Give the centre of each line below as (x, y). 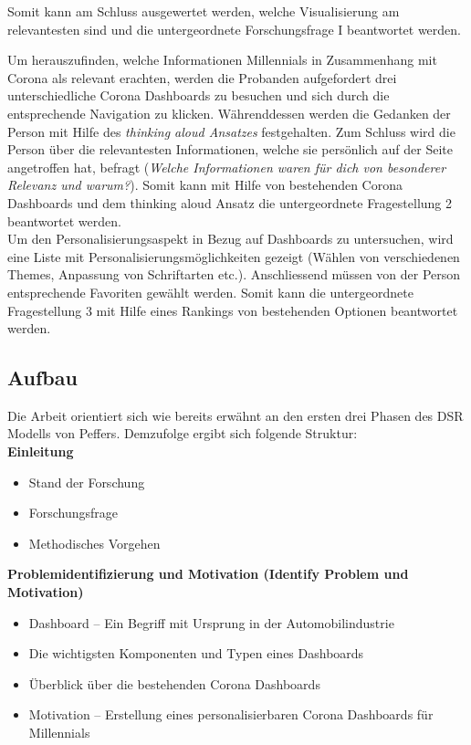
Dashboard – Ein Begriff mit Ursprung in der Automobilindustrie (211, 622)
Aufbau (42, 378)
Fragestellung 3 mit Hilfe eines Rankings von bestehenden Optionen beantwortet (233, 310)
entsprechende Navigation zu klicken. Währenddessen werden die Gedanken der (229, 113)
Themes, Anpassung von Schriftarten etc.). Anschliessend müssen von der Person (234, 274)
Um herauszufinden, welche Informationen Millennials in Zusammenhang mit (222, 60)
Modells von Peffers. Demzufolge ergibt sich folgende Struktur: (183, 433)
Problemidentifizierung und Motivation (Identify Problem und (208, 574)
